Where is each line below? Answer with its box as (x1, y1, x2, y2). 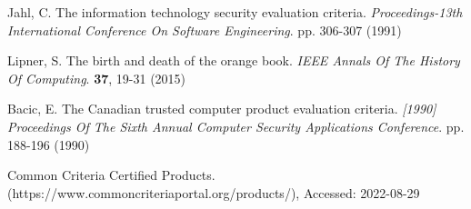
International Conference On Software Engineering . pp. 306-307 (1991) (7, 20, 402, 39)
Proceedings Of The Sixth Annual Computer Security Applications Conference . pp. (7, 116, 465, 135)
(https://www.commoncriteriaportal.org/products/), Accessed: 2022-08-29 (7, 183, 420, 202)
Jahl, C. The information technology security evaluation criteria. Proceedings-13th (7, 3, 463, 21)
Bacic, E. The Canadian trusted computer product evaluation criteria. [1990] (7, 99, 436, 118)
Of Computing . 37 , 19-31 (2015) (7, 68, 186, 87)
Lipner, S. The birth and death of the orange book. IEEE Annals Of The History (7, 51, 460, 70)
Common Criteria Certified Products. (7, 165, 215, 184)
